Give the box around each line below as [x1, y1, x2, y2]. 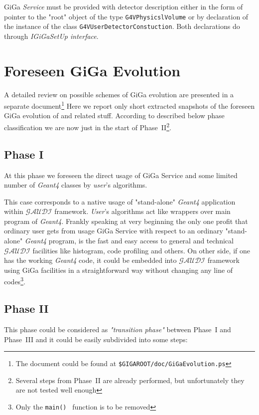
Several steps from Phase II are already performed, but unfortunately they [15, 375, 245, 385]
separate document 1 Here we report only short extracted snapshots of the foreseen [4, 99, 255, 111]
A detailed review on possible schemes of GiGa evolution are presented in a [4, 89, 234, 99]
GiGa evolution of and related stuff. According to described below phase [4, 110, 225, 121]
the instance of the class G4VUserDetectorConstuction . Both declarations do [4, 21, 240, 31]
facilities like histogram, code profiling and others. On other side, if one [32, 245, 251, 255]
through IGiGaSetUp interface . [4, 30, 99, 41]
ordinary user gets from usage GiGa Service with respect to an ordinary [4, 225, 223, 236]
